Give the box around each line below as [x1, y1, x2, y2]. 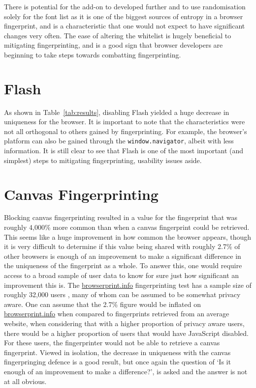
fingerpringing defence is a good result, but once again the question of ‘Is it [4, 357, 231, 367]
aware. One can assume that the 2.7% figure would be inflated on [4, 299, 201, 309]
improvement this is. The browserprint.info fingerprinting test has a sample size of [4, 279, 252, 290]
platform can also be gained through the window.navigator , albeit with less [4, 136, 234, 146]
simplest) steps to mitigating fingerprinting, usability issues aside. [4, 155, 202, 165]
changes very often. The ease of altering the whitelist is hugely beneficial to [4, 30, 231, 40]
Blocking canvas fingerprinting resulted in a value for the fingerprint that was [4, 212, 237, 222]
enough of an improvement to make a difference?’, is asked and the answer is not [4, 366, 248, 376]
